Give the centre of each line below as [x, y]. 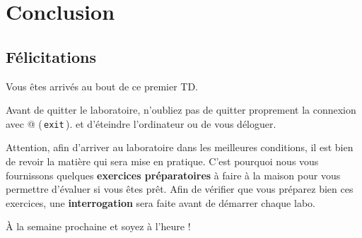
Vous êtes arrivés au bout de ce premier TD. [102, 86]
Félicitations [51, 56]
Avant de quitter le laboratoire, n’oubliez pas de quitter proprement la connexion [181, 110]
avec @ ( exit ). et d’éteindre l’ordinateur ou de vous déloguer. [141, 123]
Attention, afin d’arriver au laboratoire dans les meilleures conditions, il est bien [180, 147]
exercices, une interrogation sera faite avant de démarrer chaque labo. [160, 202]
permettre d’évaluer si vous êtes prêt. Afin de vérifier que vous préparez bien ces [180, 189]
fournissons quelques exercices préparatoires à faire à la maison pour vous [173, 175]
